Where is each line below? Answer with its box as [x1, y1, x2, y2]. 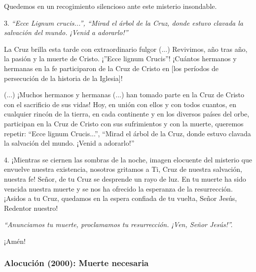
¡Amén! [4, 235, 26, 246]
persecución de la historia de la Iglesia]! [4, 73, 123, 83]
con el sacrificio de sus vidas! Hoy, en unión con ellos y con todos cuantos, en [4, 99, 237, 109]
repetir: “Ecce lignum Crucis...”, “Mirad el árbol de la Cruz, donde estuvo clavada [4, 128, 251, 138]
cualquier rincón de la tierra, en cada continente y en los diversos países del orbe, [4, 109, 250, 119]
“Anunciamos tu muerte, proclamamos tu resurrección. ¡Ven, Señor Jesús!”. [4, 219, 233, 230]
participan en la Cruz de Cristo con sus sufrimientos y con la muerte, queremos [4, 118, 244, 128]
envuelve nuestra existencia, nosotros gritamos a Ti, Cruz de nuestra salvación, [4, 164, 242, 174]
